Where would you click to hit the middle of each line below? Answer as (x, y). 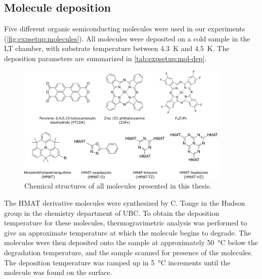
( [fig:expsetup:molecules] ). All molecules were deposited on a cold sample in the (127, 38)
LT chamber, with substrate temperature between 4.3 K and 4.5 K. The (117, 48)
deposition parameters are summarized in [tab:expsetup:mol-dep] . (105, 58)
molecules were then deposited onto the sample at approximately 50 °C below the (131, 242)
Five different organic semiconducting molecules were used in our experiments (125, 29)
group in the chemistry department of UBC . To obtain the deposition (112, 213)
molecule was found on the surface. (58, 272)
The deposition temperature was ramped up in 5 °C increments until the (117, 262)
